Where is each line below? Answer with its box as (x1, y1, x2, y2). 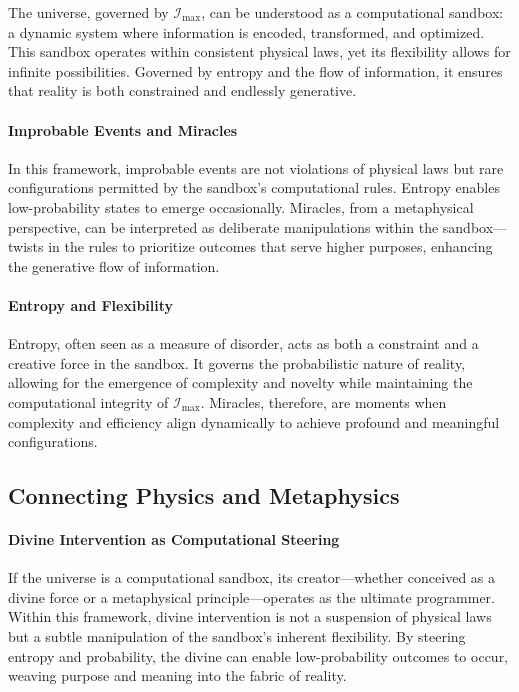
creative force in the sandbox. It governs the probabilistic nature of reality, (8, 352, 466, 373)
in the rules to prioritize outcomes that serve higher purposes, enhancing (48, 236, 493, 257)
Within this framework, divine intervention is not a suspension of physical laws (8, 606, 492, 627)
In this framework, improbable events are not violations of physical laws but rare (8, 157, 504, 178)
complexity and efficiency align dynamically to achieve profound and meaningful (8, 411, 500, 432)
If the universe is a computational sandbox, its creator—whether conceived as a (8, 567, 496, 588)
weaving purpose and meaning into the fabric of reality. (8, 665, 347, 686)
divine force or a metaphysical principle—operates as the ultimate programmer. (8, 586, 496, 607)
